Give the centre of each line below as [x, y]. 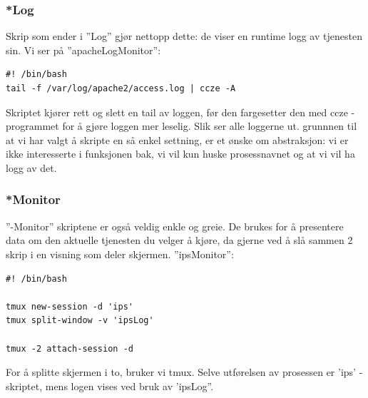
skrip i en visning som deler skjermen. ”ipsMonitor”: [120, 254]
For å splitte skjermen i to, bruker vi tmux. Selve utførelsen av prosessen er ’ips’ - [184, 372]
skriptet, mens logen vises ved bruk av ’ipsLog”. [110, 386]
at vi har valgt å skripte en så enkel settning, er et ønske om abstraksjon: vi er [177, 139]
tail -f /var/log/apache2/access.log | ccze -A [121, 88]
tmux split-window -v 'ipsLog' [80, 321]
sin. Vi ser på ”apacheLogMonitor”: [83, 50]
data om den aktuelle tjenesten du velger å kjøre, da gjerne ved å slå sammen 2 [179, 240]
